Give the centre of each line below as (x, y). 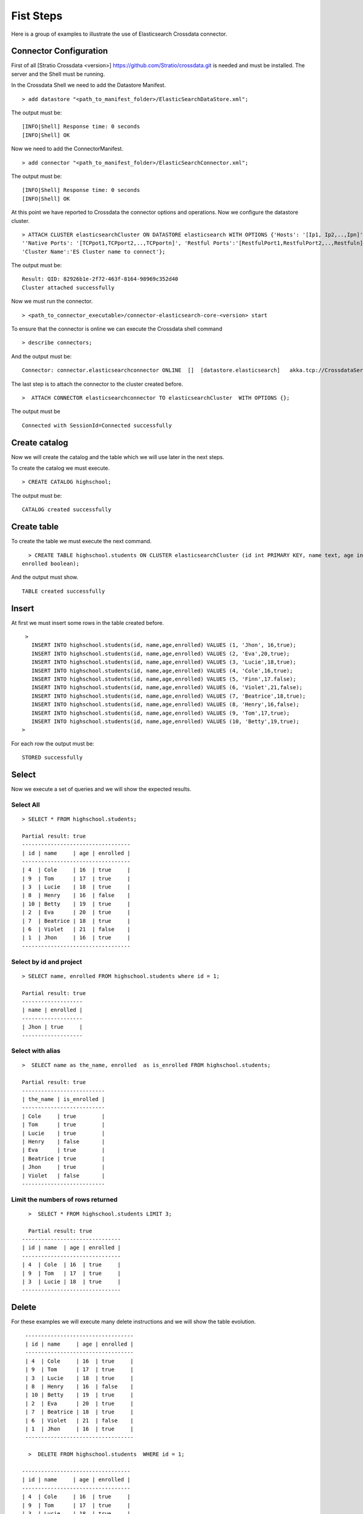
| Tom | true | (64, 1125)
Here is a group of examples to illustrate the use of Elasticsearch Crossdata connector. (119, 34)
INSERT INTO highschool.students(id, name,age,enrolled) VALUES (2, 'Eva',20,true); (161, 653)
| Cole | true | (64, 1116)
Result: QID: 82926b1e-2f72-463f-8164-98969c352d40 (100, 279)
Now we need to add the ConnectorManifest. (67, 149)
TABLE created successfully (64, 591)
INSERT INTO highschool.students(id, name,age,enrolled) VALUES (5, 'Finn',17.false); (164, 679)
